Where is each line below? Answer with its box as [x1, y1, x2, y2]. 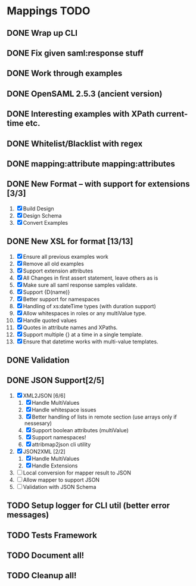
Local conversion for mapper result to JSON [23, 469, 132, 476]
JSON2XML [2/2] [23, 448, 66, 455]
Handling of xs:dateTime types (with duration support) [23, 302, 157, 309]
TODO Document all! [7, 550, 85, 560]
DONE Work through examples [7, 69, 123, 79]
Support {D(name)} [23, 288, 70, 296]
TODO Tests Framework [7, 530, 98, 540]
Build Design [23, 204, 54, 212]
